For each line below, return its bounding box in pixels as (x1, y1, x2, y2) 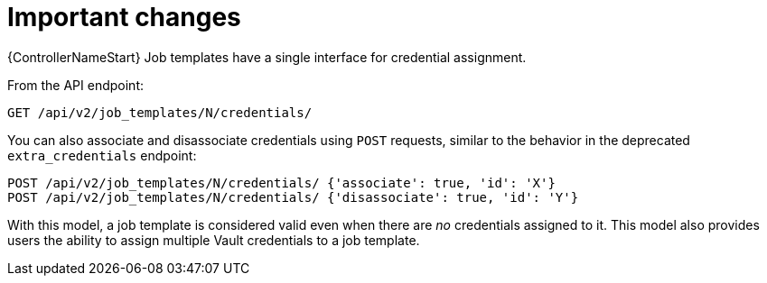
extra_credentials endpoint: (7, 147, 197, 163)
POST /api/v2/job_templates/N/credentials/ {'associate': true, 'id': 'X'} (7, 175, 556, 190)
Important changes (7, 2, 241, 32)
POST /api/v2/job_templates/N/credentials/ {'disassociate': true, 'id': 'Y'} (7, 189, 579, 205)
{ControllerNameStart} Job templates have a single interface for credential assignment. (7, 49, 527, 65)
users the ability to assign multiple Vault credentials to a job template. (7, 232, 420, 248)
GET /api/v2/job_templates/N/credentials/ (7, 105, 313, 120)
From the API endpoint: (7, 77, 144, 93)
